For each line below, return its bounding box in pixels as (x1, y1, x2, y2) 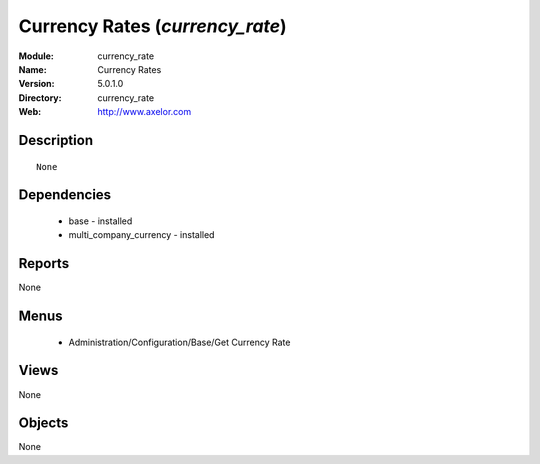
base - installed (68, 215, 133, 227)
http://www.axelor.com (97, 106, 192, 118)
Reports (18, 255, 70, 272)
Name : (18, 63, 47, 75)
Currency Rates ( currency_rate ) (18, 15, 287, 37)
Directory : (18, 91, 62, 104)
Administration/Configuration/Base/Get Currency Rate (68, 336, 291, 348)
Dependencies (18, 186, 112, 204)
